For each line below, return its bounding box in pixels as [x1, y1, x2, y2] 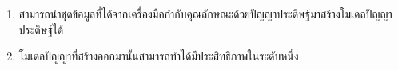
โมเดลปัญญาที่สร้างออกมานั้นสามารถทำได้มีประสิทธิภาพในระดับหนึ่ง [18, 48, 299, 64]
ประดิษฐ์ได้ [18, 21, 64, 37]
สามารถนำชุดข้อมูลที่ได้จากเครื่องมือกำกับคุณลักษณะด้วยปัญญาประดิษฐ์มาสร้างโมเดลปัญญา [18, 6, 392, 21]
